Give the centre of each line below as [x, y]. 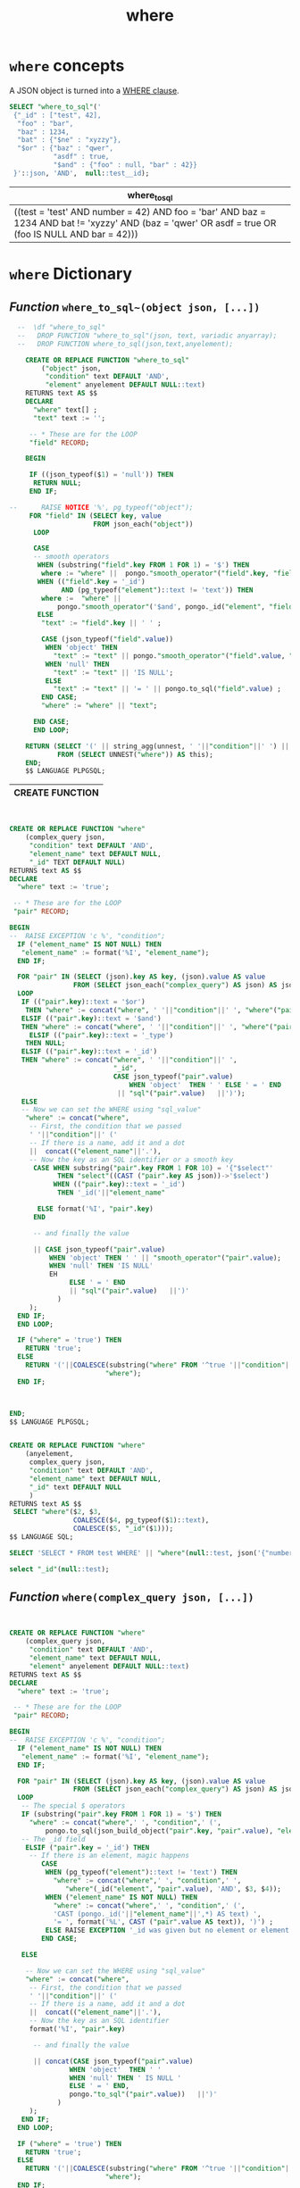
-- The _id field [54, 1839]
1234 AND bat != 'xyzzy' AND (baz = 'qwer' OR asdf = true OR [145, 223]
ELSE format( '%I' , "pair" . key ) [95, 1209]
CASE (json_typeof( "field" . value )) [108, 639]
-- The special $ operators [73, 1806]
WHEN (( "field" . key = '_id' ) [91, 581]
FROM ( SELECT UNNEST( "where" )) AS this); [135, 754]
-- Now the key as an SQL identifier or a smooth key [131, 1160]
